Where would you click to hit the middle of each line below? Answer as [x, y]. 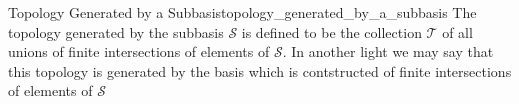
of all [457, 31]
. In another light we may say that [388, 51]
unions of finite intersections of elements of [139, 51]
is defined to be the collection [331, 31]
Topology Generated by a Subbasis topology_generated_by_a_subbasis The [242, 12]
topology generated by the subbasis [116, 31]
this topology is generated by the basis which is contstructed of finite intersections [260, 70]
